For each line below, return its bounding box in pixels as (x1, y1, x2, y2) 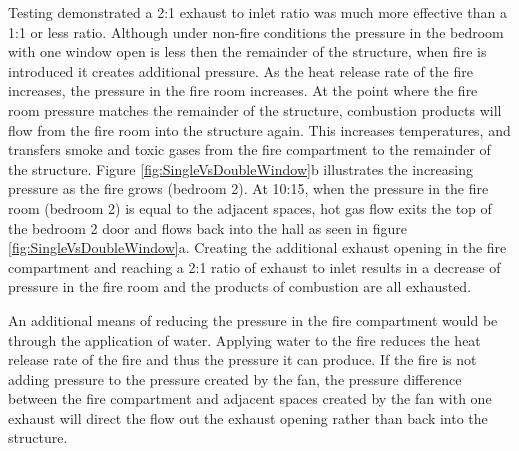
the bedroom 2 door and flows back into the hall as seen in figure (8, 217, 407, 238)
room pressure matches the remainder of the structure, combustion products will (8, 99, 502, 120)
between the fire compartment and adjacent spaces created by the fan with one (8, 388, 492, 409)
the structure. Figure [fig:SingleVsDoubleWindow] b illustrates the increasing (8, 158, 473, 179)
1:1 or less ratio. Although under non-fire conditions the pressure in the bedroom (8, 21, 504, 42)
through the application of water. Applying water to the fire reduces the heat (8, 329, 481, 350)
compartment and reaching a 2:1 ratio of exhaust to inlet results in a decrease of (8, 256, 501, 277)
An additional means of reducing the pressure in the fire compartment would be (8, 309, 498, 330)
